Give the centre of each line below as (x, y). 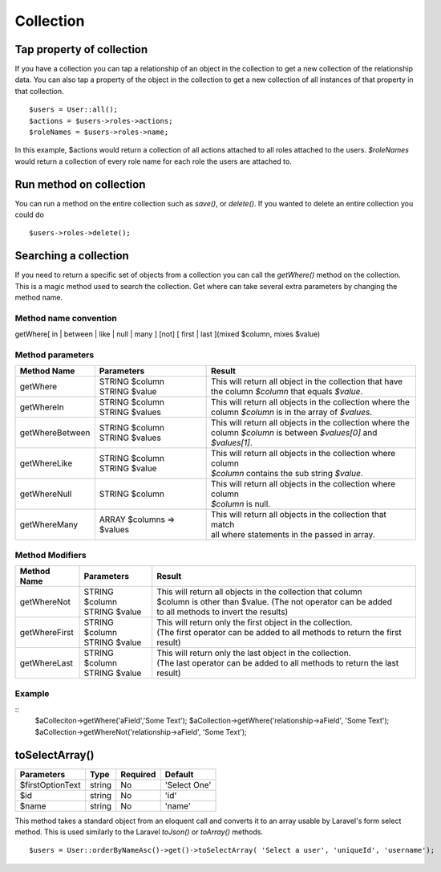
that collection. (39, 91)
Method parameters (55, 355)
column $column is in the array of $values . (292, 412)
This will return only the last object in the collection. (254, 653)
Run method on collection (80, 184)
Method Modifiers (51, 555)
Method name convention (66, 318)
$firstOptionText (50, 784)
